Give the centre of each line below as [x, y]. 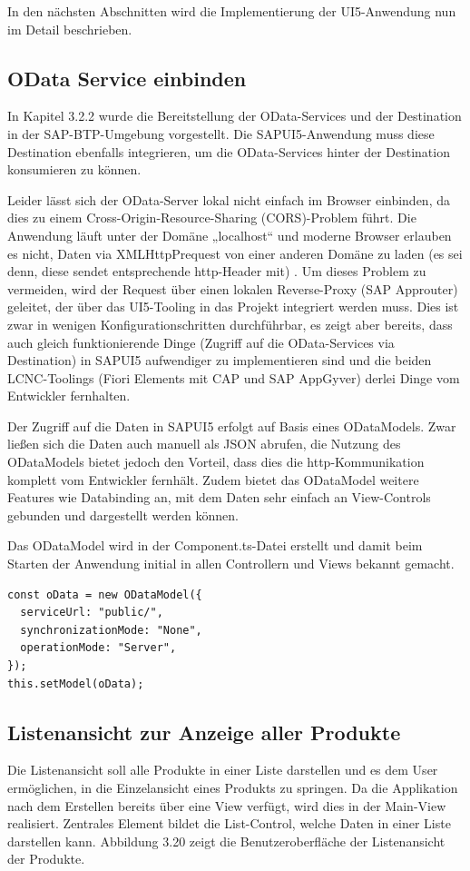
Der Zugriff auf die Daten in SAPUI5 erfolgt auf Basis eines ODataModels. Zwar [232, 426]
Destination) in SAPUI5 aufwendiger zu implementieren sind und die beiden [220, 360]
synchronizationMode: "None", [111, 630]
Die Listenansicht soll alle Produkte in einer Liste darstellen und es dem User [223, 770]
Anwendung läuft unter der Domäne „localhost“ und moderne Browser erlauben [230, 235]
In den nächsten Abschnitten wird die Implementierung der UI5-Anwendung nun [232, 11]
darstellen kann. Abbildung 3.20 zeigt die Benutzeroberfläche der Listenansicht [226, 841]
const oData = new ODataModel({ [105, 594]
